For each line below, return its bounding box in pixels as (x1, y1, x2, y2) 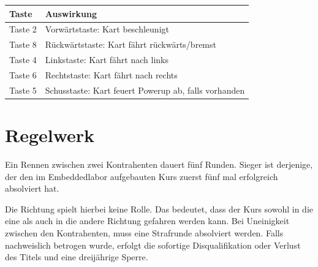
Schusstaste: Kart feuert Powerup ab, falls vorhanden (45, 83, 245, 96)
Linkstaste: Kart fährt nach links (45, 53, 168, 66)
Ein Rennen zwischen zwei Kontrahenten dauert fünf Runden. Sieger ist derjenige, (5, 157, 313, 170)
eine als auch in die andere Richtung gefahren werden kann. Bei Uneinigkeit (5, 214, 290, 227)
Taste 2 (9, 23, 37, 36)
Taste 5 (9, 83, 37, 96)
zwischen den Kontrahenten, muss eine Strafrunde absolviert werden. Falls (5, 226, 284, 239)
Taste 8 (9, 38, 37, 51)
